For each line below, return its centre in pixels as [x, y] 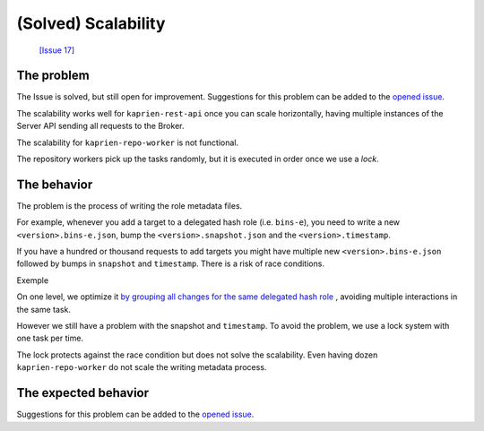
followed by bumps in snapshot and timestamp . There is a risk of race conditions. [170, 263]
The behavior [55, 184]
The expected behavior [83, 393]
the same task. [44, 309]
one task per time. [50, 338]
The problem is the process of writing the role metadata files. [130, 205]
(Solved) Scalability [91, 23]
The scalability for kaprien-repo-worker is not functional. [128, 142]
